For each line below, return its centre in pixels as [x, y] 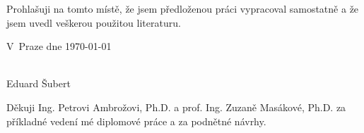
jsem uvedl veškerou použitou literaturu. [94, 22]
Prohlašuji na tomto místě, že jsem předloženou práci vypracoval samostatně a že [183, 8]
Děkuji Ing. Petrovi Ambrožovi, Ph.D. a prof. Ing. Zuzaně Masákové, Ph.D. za [176, 107]
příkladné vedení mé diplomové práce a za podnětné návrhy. [136, 121]
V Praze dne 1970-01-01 [59, 46]
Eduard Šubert [39, 83]
